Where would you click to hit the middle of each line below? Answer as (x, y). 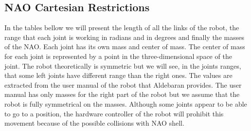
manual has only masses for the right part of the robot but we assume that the (122, 94)
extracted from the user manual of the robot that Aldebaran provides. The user (123, 84)
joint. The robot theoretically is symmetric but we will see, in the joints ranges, (123, 65)
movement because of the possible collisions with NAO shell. (94, 123)
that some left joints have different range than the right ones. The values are (118, 75)
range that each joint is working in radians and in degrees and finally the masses (124, 37)
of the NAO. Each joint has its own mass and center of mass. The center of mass (125, 47)
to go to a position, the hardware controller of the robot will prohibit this (114, 113)
